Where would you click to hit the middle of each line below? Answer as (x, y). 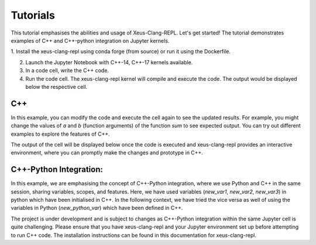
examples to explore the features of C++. (61, 134)
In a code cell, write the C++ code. (67, 71)
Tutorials (33, 15)
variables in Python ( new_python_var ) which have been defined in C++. (97, 208)
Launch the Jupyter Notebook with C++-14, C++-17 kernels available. (109, 62)
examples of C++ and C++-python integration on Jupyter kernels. (90, 40)
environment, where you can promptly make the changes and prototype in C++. (107, 153)
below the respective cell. (56, 87)
